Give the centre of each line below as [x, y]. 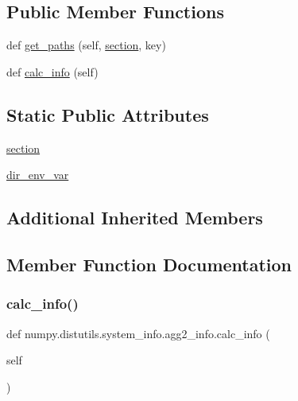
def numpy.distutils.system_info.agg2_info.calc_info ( [138, 333]
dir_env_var [38, 175]
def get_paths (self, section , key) [86, 45]
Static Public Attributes [108, 114]
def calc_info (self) [52, 71]
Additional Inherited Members [135, 218]
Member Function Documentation [149, 264]
